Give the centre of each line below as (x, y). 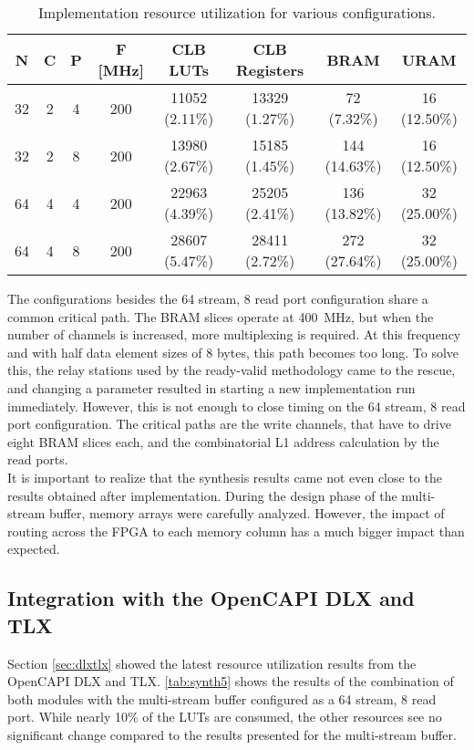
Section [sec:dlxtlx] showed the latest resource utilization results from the (212, 663)
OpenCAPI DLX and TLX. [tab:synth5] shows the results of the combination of (231, 681)
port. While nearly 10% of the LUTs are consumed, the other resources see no (225, 717)
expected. (34, 549)
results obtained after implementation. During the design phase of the (202, 495)
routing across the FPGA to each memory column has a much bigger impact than (236, 531)
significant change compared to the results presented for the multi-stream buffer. (232, 734)
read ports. (38, 459)
